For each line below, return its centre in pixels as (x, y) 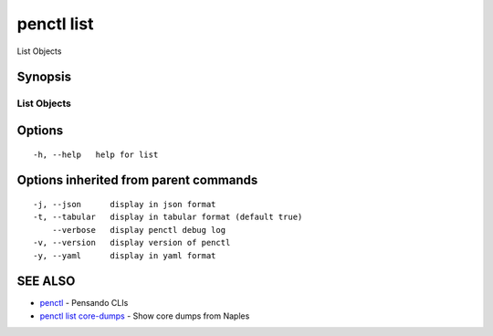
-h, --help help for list (96, 154)
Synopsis (44, 77)
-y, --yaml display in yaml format (125, 255)
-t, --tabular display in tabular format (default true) (168, 217)
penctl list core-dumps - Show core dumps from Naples (145, 316)
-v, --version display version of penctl (132, 243)
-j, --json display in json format (125, 204)
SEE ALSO (46, 282)
